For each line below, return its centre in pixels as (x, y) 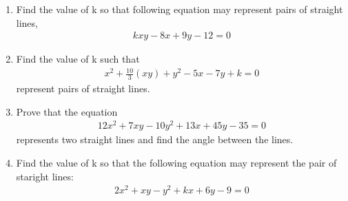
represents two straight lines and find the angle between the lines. (155, 139)
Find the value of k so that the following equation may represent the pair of (176, 163)
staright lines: (45, 176)
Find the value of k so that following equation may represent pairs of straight (180, 9)
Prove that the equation (67, 111)
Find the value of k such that (78, 59)
